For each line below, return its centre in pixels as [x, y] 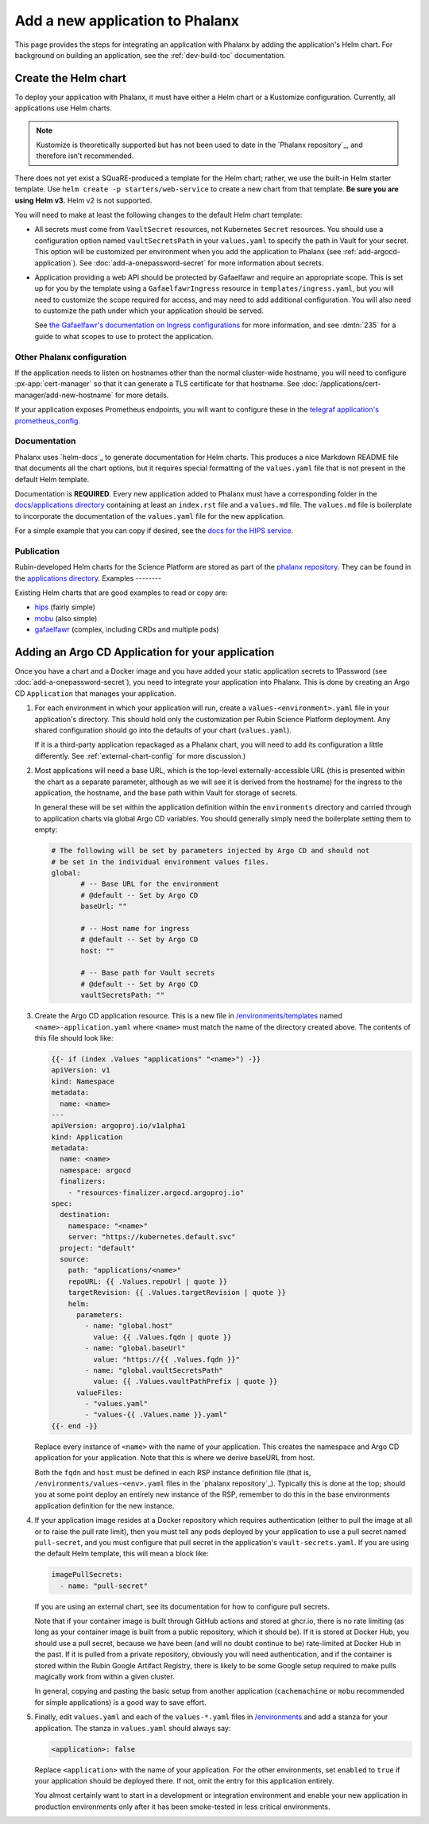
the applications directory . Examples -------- [88, 578]
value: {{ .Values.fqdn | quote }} [162, 1337]
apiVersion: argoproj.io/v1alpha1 [118, 1126]
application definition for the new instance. [104, 1505]
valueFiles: [100, 1393]
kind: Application [87, 1137]
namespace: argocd [95, 1170]
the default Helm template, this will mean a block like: [122, 1554]
